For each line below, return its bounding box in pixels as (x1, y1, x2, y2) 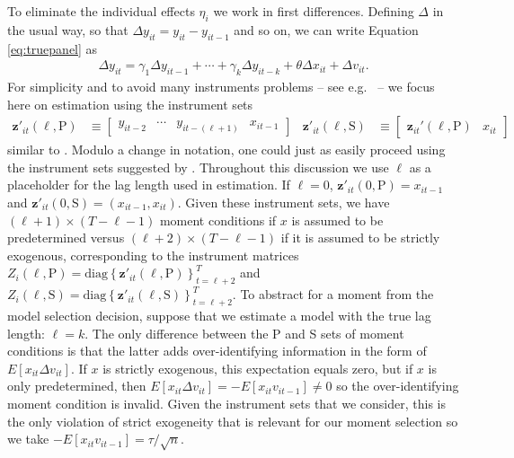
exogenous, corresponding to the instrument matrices (7, 245, 299, 264)
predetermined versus (7, 228, 125, 247)
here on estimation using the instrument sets (7, 94, 253, 113)
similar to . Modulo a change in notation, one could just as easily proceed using (7, 140, 446, 159)
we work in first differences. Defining (213, 2, 414, 20)
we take (7, 429, 49, 448)
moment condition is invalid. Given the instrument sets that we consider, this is (7, 393, 446, 412)
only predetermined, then (7, 376, 146, 395)
